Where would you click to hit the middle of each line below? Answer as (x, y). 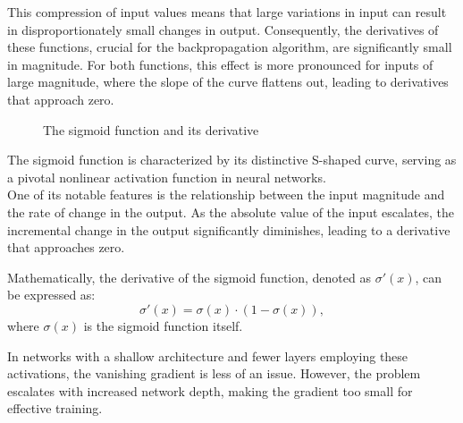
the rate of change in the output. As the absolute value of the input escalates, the (231, 211)
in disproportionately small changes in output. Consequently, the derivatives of (223, 29)
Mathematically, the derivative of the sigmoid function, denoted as (189, 277)
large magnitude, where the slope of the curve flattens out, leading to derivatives (228, 82)
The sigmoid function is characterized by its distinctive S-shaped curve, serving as (232, 160)
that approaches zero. (66, 247)
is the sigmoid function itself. (163, 325)
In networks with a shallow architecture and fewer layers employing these (208, 355)
